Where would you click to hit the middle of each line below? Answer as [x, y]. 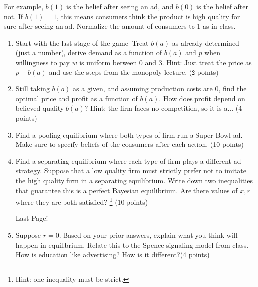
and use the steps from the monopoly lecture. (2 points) [134, 72]
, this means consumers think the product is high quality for [148, 16]
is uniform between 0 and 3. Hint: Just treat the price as [165, 62]
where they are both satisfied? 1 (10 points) [82, 201]
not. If [14, 16]
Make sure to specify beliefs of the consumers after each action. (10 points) [129, 144]
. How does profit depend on [202, 98]
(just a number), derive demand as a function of [89, 52]
